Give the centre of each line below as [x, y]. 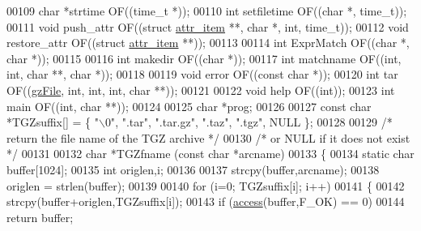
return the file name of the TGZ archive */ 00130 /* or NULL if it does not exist [208, 137]
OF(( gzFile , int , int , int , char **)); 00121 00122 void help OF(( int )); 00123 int [201, 90]
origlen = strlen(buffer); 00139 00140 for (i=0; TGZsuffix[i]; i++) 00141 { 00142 [206, 185]
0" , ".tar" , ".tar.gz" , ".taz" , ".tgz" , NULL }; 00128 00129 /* [249, 122]
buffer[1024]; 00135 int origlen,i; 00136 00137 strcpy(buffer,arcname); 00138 [193, 169]
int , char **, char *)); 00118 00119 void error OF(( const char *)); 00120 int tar [202, 74]
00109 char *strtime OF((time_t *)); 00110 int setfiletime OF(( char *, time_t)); [207, 11]
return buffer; [40, 217]
